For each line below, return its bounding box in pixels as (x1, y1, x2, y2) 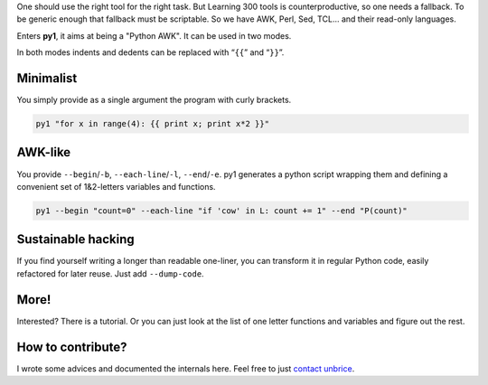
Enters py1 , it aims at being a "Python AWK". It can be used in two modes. (16, 30, 292, 41)
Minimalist (16, 70, 78, 86)
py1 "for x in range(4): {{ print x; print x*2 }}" (35, 118, 270, 129)
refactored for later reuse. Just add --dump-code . (16, 268, 204, 279)
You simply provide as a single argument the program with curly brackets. (16, 95, 292, 106)
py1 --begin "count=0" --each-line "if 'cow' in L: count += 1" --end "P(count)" (35, 205, 408, 216)
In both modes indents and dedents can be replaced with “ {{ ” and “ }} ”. (16, 47, 285, 58)
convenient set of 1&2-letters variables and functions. (16, 181, 216, 192)
